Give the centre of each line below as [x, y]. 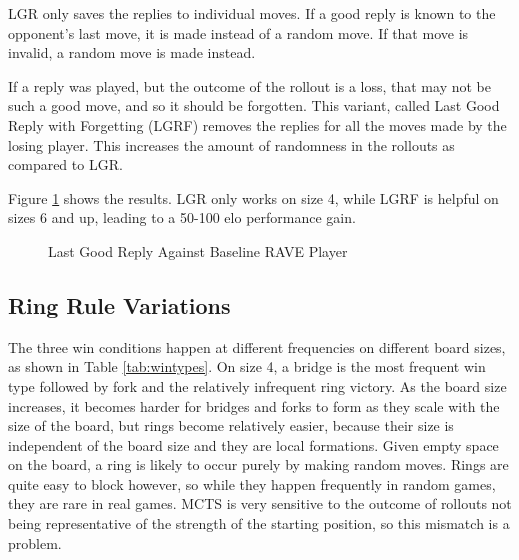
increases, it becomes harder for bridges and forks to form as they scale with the [254, 405]
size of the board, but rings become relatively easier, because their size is [231, 425]
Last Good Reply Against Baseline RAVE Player [198, 250]
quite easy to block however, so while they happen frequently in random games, [252, 483]
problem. [35, 542]
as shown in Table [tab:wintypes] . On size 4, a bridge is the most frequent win [247, 366]
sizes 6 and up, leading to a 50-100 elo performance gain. [182, 217]
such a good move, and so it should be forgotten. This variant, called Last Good [254, 105]
